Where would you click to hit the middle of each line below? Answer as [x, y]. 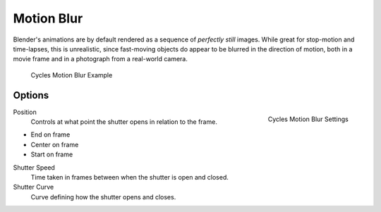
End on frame [50, 135]
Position [25, 112]
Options [31, 95]
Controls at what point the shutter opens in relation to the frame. [124, 122]
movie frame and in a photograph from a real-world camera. [101, 59]
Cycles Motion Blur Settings [308, 119]
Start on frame [52, 154]
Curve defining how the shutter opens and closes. [103, 197]
